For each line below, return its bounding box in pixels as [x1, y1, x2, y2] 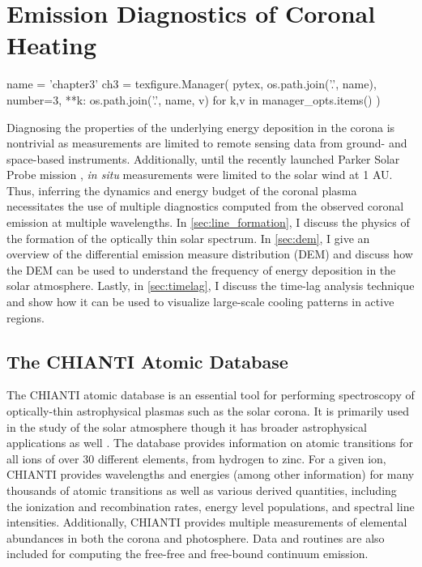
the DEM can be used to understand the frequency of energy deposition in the [6, 261, 396, 278]
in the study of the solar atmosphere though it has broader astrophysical [6, 418, 367, 435]
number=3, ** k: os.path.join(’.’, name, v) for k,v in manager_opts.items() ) [6, 91, 381, 108]
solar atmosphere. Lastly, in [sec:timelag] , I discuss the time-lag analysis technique [6, 277, 415, 294]
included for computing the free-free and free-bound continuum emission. [6, 545, 369, 562]
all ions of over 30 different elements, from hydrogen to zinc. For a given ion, [6, 450, 386, 467]
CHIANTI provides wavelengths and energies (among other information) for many [6, 466, 415, 483]
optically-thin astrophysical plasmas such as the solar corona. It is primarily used [6, 403, 410, 420]
